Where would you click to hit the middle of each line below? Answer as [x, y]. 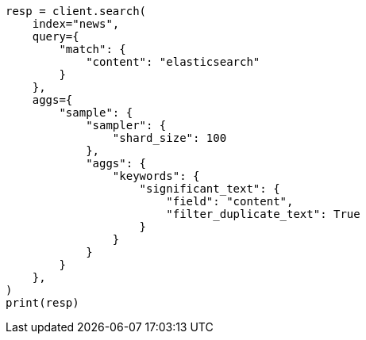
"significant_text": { [210, 189]
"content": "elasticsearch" [173, 62]
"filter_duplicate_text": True [263, 214]
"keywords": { [156, 176]
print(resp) [42, 303]
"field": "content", [230, 201]
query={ [56, 36]
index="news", [76, 24]
